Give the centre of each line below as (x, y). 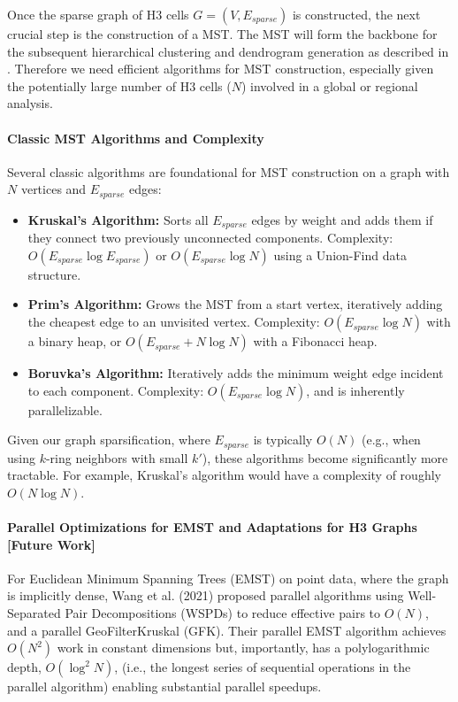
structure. (54, 274)
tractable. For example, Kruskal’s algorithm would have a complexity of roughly (224, 475)
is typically (283, 440)
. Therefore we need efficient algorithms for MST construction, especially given (221, 69)
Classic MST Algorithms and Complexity (136, 138)
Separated (34, 613)
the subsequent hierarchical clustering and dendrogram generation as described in (228, 51)
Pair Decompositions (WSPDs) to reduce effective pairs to (223, 613)
